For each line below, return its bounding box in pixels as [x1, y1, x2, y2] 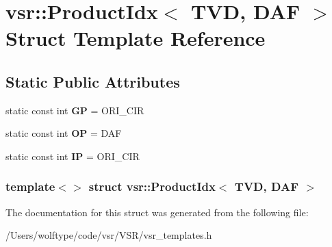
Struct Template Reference [5, 24, 266, 52]
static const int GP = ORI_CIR [5, 103, 144, 117]
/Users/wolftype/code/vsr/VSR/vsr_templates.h [5, 228, 212, 242]
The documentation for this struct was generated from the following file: [5, 205, 309, 219]
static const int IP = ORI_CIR [5, 148, 140, 163]
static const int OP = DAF [5, 126, 122, 140]
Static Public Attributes [5, 70, 180, 92]
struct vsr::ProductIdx [88, 178, 216, 195]
